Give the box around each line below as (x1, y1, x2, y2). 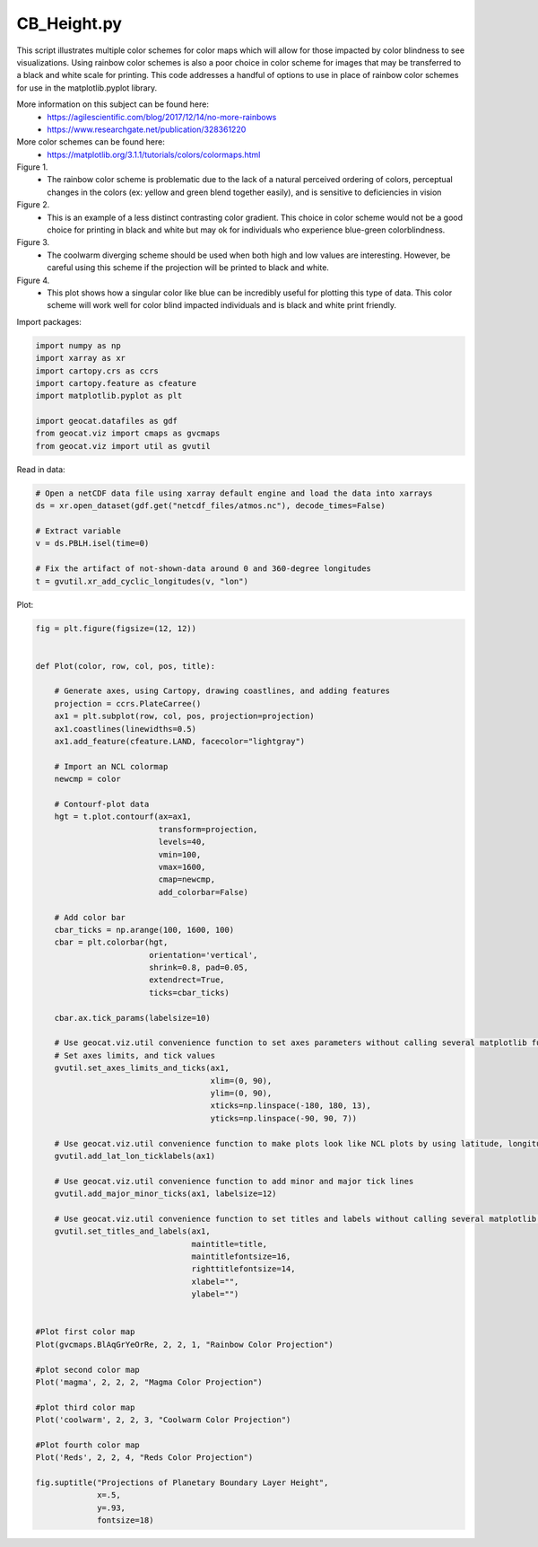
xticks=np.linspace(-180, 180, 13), (210, 1101, 372, 1111)
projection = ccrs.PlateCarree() (54, 699, 202, 708)
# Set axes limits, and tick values (54, 1050, 215, 1060)
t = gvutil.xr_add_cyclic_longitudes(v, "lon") (35, 576, 248, 586)
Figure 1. (16, 162, 48, 172)
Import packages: (16, 316, 82, 327)
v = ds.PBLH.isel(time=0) (35, 539, 150, 549)
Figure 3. (16, 237, 50, 248)
